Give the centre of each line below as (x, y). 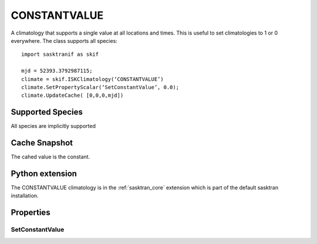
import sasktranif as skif (60, 55)
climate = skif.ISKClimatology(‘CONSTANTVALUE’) (92, 79)
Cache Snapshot (42, 143)
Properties (31, 213)
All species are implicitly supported (53, 126)
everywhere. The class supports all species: (64, 40)
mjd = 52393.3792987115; (57, 71)
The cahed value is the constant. (50, 157)
